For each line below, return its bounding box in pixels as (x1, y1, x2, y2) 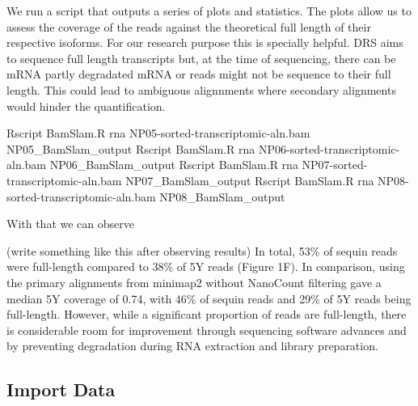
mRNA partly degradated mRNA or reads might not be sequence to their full (6, 66, 391, 82)
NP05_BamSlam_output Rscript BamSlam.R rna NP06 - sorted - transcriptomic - (6, 140, 400, 157)
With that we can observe (6, 215, 134, 232)
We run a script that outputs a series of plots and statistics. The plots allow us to (6, 2, 412, 19)
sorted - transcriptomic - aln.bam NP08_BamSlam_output (6, 188, 285, 205)
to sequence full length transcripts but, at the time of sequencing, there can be (6, 49, 396, 66)
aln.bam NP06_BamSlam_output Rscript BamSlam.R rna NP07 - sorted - (6, 156, 368, 173)
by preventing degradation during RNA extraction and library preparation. (6, 337, 378, 354)
